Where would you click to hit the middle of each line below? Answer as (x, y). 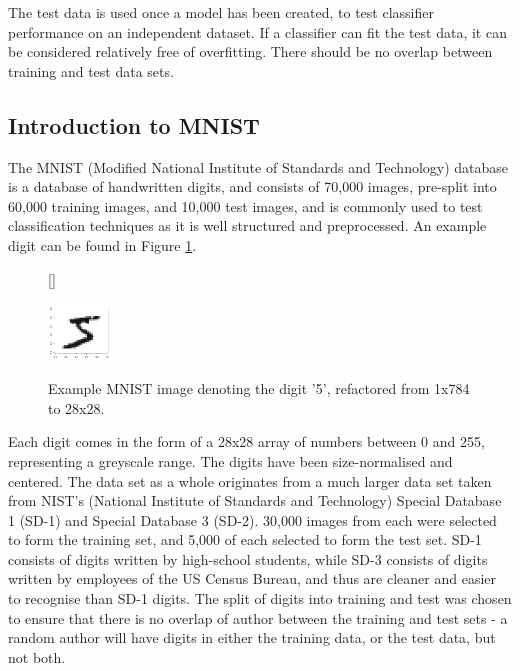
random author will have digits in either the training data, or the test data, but (252, 637)
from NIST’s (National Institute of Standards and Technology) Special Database (255, 500)
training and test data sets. (91, 70)
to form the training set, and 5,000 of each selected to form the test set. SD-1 (245, 539)
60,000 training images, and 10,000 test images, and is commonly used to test (245, 205)
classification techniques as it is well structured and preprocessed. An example (247, 225)
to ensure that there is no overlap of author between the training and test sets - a (258, 617)
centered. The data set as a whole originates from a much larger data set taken (250, 480)
